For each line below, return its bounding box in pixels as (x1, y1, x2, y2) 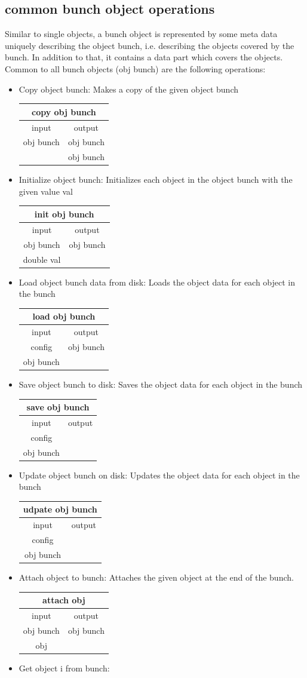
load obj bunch (32, 310, 96, 323)
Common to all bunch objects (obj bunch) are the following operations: (5, 62, 266, 75)
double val (23, 253, 61, 265)
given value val (19, 185, 73, 197)
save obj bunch (26, 401, 90, 413)
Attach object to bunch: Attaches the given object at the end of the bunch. (19, 570, 294, 583)
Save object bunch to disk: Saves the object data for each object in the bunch (19, 378, 303, 390)
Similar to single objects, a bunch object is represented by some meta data (5, 27, 278, 40)
